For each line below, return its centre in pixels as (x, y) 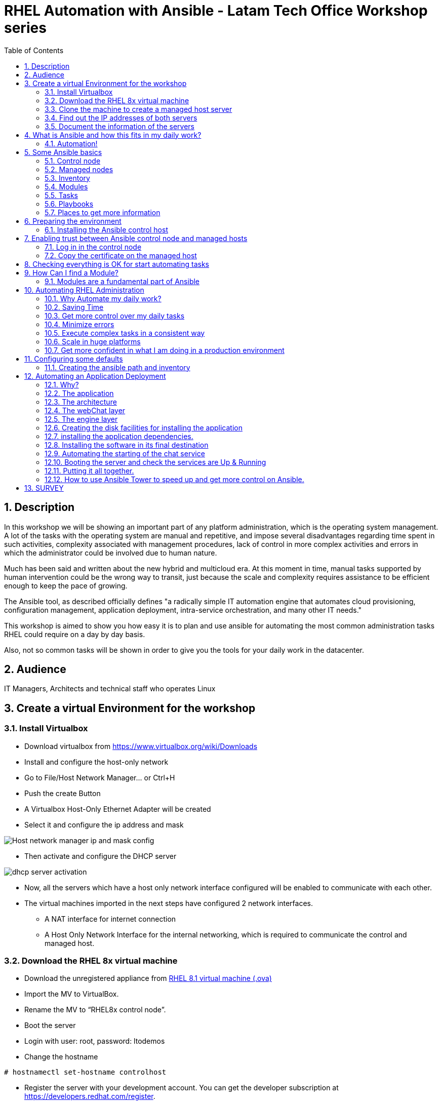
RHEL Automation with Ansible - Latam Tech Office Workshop (216, 11)
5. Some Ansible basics (63, 152)
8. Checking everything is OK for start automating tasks (117, 264)
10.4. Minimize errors (79, 324)
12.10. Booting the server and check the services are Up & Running (155, 462)
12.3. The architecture (81, 402)
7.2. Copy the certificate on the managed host (121, 255)
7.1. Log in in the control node (93, 247)
